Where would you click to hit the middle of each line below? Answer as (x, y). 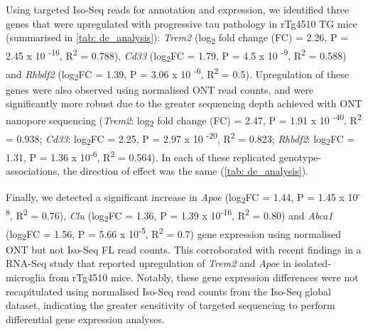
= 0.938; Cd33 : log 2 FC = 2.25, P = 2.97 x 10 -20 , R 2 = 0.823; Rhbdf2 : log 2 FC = (180, 138)
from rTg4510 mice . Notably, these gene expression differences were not (204, 277)
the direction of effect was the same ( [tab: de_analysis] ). (185, 170)
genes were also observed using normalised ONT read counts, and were (160, 89)
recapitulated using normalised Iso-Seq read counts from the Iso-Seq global (168, 291)
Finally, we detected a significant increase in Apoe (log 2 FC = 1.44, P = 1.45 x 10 (182, 198)
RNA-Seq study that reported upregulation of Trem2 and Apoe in (148, 263)
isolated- (313, 263)
